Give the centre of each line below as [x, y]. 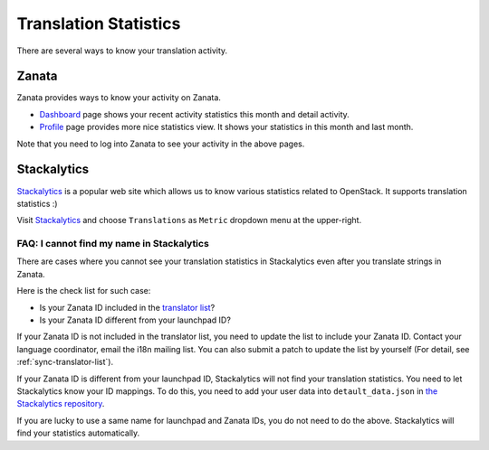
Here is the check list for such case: [84, 291]
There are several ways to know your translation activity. [122, 51]
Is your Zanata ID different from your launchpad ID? [135, 320]
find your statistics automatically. [78, 433]
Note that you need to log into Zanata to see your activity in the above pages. [161, 144]
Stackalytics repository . [61, 404]
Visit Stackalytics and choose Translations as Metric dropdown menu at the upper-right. [189, 220]
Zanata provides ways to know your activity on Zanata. [119, 98]
